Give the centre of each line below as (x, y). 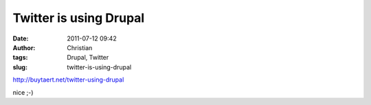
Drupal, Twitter (88, 58)
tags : (20, 58)
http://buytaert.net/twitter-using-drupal (68, 80)
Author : (24, 47)
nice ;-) (23, 92)
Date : (21, 38)
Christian (80, 47)
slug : (20, 67)
